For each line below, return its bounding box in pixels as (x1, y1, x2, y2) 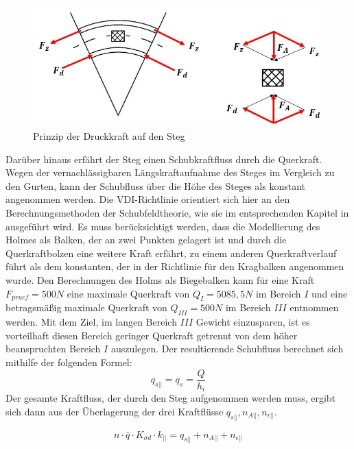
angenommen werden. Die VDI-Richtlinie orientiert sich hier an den (5, 192, 290, 206)
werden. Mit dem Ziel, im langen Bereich (5, 315, 177, 329)
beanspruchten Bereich (5, 341, 101, 356)
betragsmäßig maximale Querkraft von (5, 300, 167, 315)
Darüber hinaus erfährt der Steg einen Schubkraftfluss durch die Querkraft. (5, 151, 322, 166)
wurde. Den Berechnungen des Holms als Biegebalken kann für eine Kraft (5, 273, 315, 287)
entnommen (290, 300, 339, 315)
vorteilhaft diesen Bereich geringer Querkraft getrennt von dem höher (5, 328, 298, 342)
